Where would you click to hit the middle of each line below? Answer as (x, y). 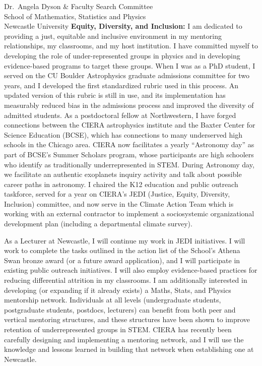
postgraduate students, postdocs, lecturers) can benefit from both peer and (120, 309)
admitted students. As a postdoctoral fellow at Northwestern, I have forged (120, 115)
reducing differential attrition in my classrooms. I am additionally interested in (126, 280)
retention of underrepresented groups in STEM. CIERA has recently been (118, 329)
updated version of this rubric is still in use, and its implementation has (115, 95)
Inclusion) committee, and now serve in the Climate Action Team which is (119, 203)
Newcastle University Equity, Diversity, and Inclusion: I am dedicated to (123, 26)
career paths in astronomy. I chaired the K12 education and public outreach (121, 184)
